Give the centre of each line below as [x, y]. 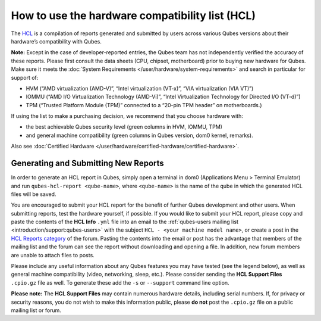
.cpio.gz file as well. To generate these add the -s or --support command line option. [120, 282]
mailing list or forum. [36, 310]
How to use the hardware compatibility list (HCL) [133, 15]
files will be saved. [34, 194]
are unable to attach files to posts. [53, 255]
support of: [25, 77]
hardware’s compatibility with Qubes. [56, 41]
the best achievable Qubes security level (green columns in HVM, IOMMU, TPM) [124, 127]
